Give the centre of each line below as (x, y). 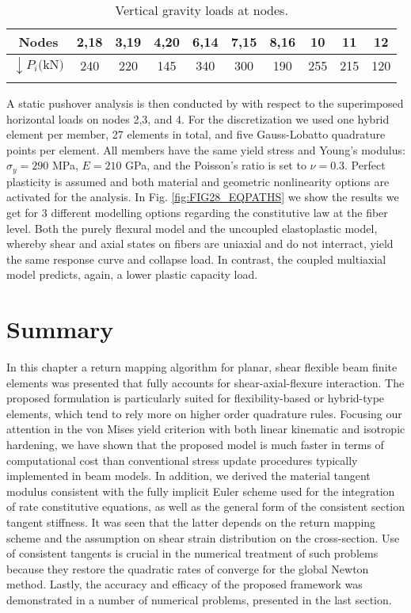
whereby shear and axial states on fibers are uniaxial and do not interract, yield (200, 244)
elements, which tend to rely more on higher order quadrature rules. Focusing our (204, 413)
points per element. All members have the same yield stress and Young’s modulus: (206, 149)
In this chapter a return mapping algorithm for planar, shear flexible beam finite (202, 367)
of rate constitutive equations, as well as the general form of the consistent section (206, 506)
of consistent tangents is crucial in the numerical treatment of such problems (192, 553)
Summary (60, 329)
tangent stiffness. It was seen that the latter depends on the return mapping (191, 522)
